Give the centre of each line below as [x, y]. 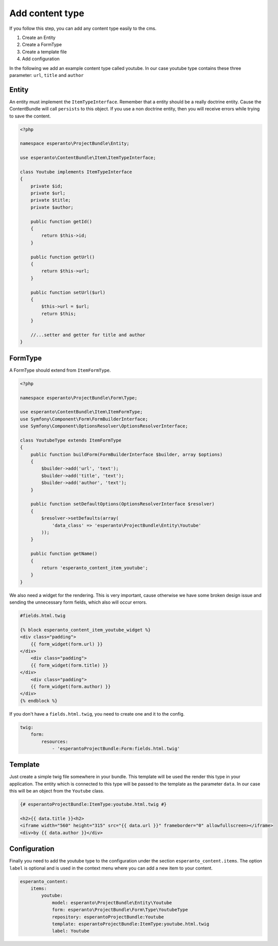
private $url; [48, 193]
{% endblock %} [39, 701]
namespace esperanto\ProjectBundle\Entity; [75, 144]
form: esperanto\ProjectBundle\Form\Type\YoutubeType [120, 910]
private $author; [52, 207]
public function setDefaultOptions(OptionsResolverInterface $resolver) [123, 504]
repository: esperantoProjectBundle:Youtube [108, 917]
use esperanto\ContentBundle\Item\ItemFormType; [81, 412]
